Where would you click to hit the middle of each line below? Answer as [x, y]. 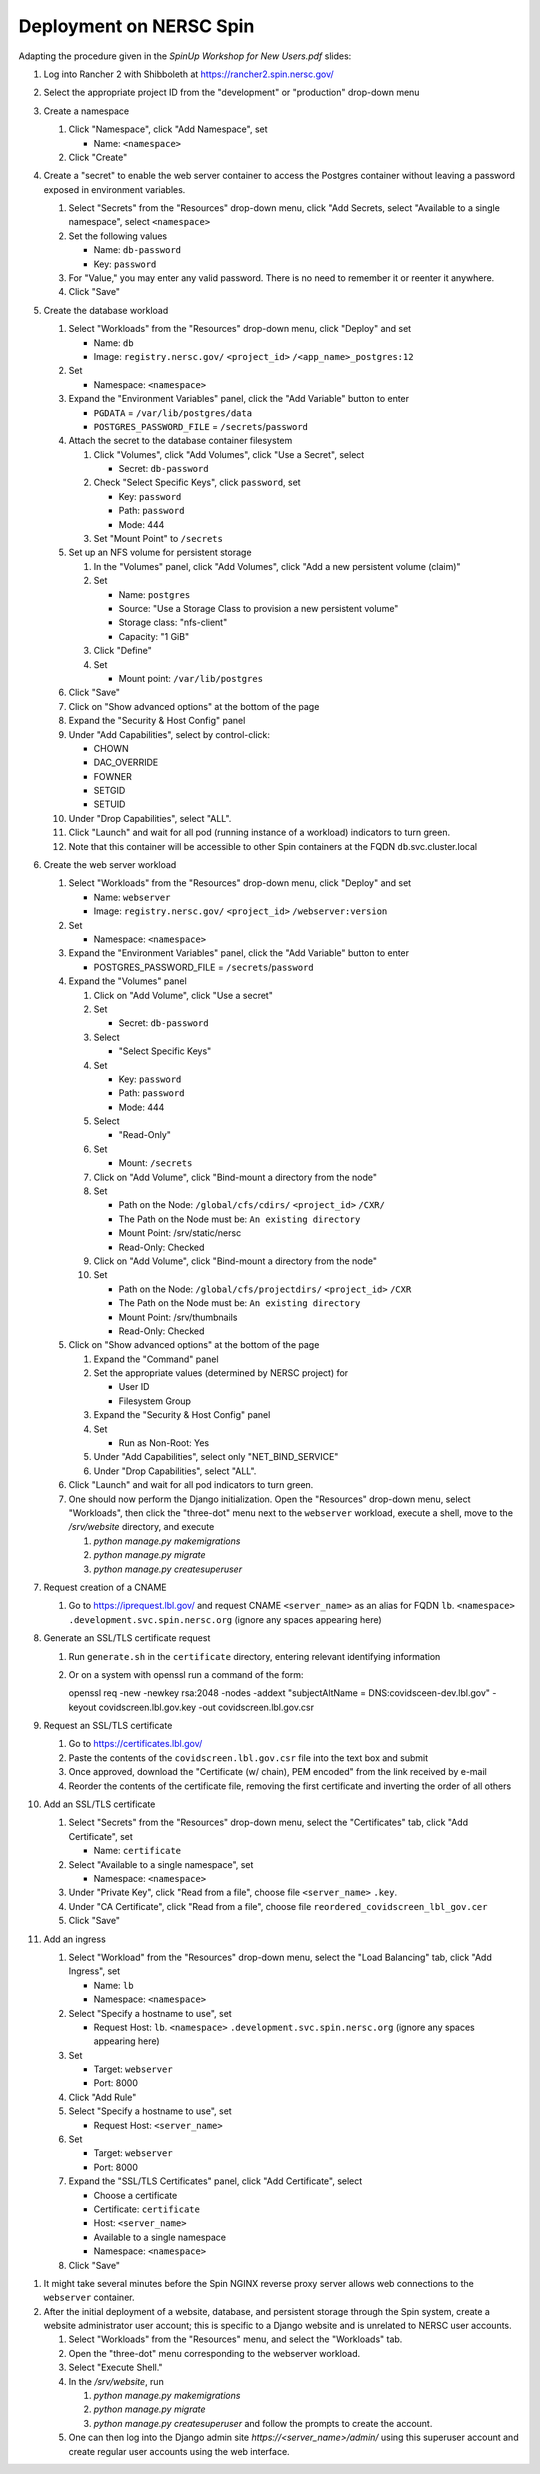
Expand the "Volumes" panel [127, 981]
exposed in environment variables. [114, 189]
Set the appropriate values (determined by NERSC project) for [221, 1373]
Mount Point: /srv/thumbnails [178, 1317]
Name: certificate [137, 1851]
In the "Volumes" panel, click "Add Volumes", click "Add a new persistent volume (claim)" [277, 566]
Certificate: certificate [146, 2209]
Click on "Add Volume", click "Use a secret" [183, 995]
